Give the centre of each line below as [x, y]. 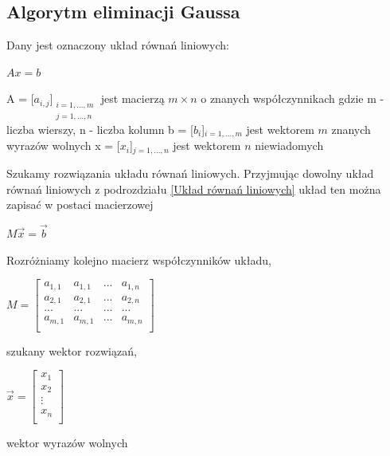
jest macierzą [133, 98]
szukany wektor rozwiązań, [72, 350]
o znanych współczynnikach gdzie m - [292, 98]
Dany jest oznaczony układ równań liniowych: [118, 45]
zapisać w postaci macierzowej [80, 204]
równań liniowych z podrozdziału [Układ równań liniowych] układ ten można [194, 189]
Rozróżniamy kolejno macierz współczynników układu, [139, 259]
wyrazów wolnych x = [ [63, 145]
